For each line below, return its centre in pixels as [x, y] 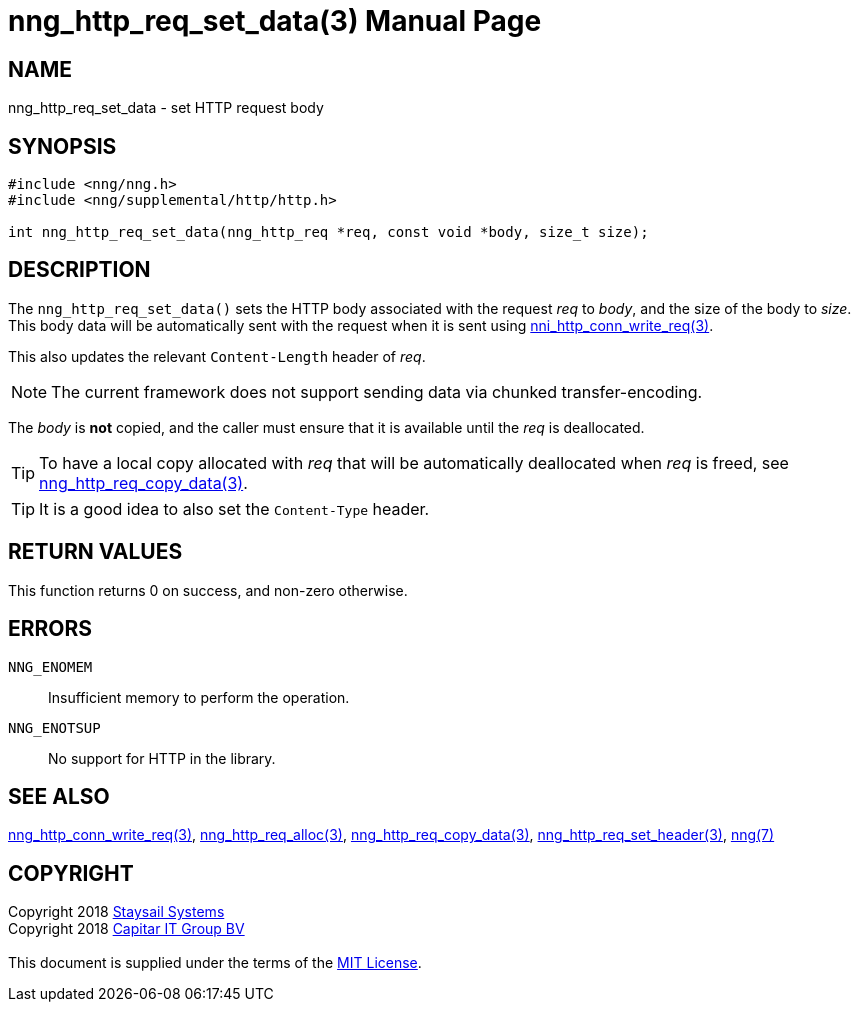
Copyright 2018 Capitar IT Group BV [126, 929]
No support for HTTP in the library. [162, 758]
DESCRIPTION [79, 270]
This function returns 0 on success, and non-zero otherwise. [208, 590]
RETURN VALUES [95, 552]
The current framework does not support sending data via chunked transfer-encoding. [377, 391]
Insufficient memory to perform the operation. [199, 697]
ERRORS [50, 629]
